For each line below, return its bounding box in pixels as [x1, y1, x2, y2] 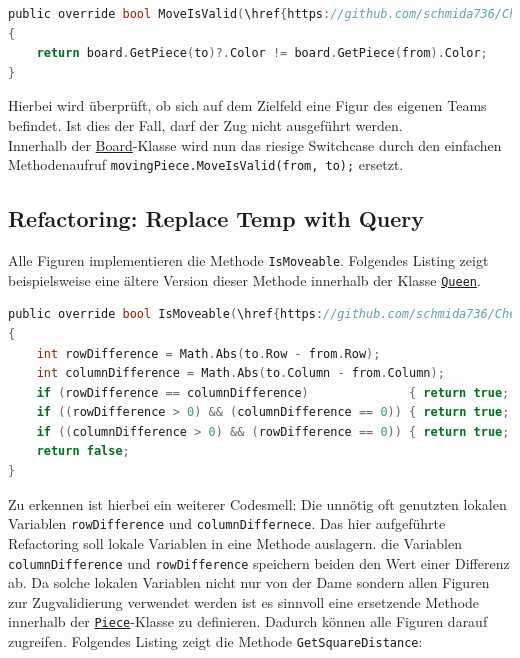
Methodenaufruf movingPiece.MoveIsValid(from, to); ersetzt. [8, 154, 404, 175]
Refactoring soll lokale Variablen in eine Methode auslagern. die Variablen [8, 532, 462, 553]
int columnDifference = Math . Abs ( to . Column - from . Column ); [36, 366, 445, 381]
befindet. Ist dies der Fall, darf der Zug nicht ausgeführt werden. [8, 114, 403, 135]
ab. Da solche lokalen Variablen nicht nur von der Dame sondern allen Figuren [8, 572, 490, 593]
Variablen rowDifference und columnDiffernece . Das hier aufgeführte [8, 513, 446, 534]
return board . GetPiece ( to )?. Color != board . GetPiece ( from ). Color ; [36, 46, 488, 61]
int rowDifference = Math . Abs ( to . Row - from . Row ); [36, 346, 381, 361]
